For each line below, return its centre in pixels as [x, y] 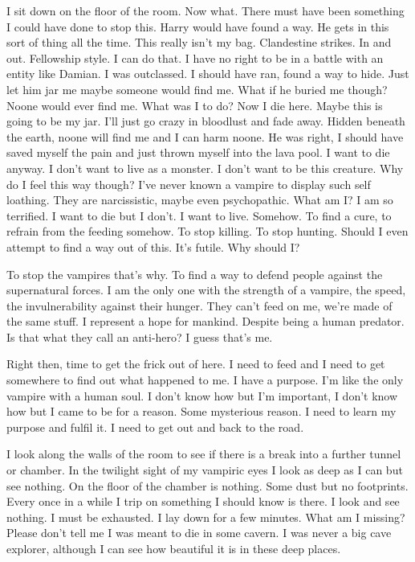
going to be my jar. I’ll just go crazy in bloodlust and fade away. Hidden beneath [206, 121]
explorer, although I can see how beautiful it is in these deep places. [174, 548]
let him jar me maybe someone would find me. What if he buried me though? [197, 89]
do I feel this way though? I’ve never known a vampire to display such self [189, 184]
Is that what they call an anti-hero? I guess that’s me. [140, 336]
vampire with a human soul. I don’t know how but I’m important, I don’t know [202, 395]
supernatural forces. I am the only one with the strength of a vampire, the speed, [206, 290]
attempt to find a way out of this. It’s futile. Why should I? [153, 246]
